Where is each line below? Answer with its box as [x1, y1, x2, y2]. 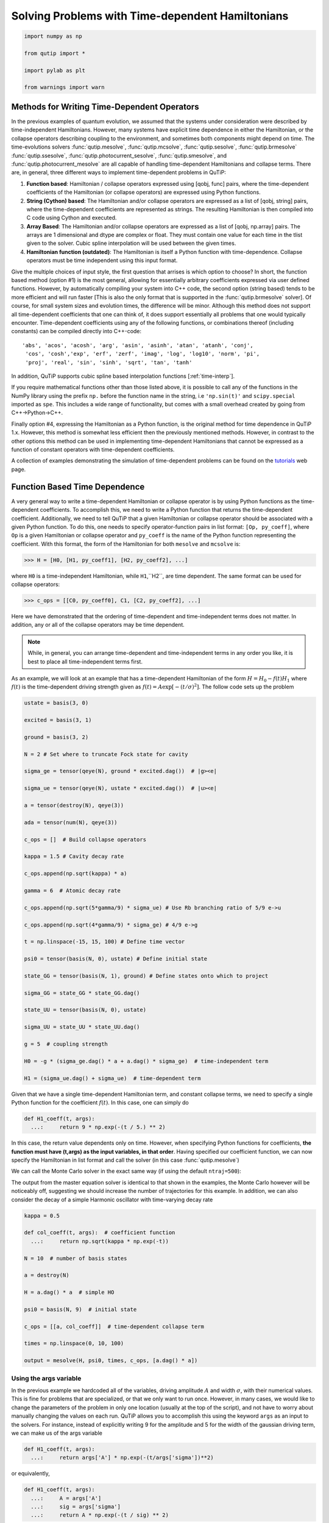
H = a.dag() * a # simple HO [24, 1289, 115, 1296]
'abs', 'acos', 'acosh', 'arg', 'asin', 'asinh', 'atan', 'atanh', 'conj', [22, 342, 253, 348]
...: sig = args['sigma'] [30, 1504, 121, 1510]
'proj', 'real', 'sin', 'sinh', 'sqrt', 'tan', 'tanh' [25, 359, 193, 366]
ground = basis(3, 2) [24, 733, 89, 740]
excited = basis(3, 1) [24, 716, 92, 724]
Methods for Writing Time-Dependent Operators [11, 101, 199, 112]
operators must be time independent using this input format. [26, 256, 178, 264]
